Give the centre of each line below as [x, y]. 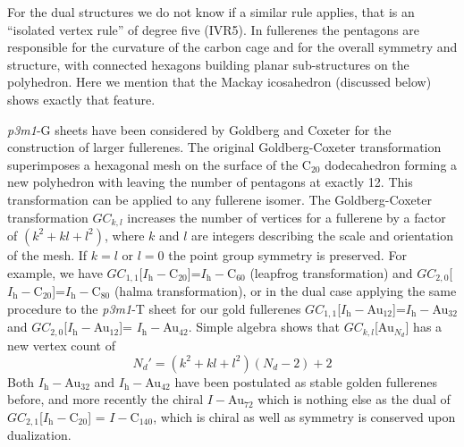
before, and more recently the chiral [105, 399]
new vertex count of [61, 345]
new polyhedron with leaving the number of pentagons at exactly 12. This [210, 182]
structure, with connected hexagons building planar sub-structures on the [208, 64]
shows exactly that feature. [81, 99]
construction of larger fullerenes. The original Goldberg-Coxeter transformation [224, 147]
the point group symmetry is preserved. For [287, 254]
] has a [424, 327]
